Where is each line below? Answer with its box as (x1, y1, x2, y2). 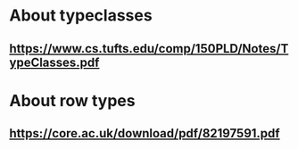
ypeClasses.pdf (9, 54, 100, 70)
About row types (9, 90, 136, 111)
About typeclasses (9, 5, 153, 26)
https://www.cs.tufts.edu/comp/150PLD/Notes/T (9, 41, 289, 56)
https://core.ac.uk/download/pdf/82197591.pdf (9, 126, 280, 141)
